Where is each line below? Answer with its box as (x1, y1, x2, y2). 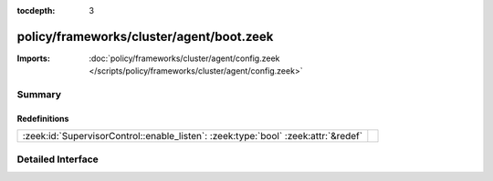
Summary (16, 88, 62, 101)
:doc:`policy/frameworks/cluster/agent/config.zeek (89, 53, 280, 64)
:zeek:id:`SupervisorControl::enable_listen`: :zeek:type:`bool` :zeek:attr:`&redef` (22, 130, 363, 143)
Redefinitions (16, 113, 69, 124)
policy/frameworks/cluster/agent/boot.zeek (16, 28, 274, 45)
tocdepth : (16, 5, 56, 15)
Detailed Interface (16, 153, 100, 166)
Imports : (16, 53, 50, 64)
